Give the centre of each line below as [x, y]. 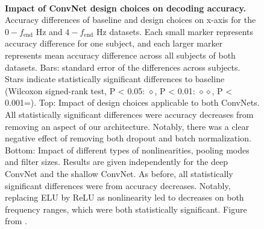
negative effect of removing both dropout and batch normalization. [128, 138]
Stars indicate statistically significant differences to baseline [115, 79]
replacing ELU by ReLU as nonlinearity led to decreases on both [124, 197]
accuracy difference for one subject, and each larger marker [114, 43]
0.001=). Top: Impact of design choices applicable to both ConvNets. [132, 102]
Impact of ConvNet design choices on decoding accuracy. [126, 8]
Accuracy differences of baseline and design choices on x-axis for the [130, 20]
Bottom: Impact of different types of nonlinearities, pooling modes [127, 150]
